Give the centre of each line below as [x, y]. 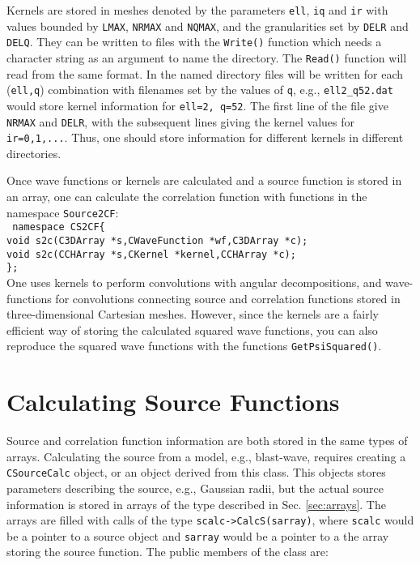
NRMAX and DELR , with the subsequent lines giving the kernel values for [181, 121]
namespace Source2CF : [63, 212]
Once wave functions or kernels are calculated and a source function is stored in [204, 180]
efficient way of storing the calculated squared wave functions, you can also [192, 330]
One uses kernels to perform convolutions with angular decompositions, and [194, 282]
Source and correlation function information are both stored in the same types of [207, 441]
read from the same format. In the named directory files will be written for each [205, 73]
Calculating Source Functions [173, 402]
